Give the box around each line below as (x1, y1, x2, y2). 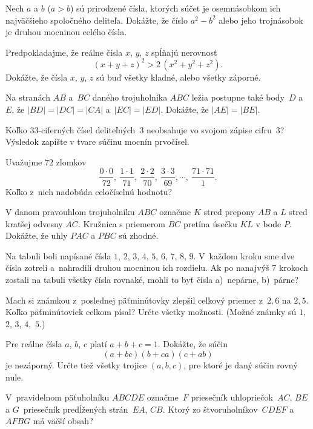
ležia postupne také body (191, 91, 285, 104)
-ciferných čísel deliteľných (38, 123, 136, 136)
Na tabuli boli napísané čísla (5, 249, 111, 262)
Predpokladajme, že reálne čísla (5, 45, 123, 58)
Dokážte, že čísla (5, 70, 68, 83)
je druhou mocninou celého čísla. (5, 25, 127, 38)
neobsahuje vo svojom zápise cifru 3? (147, 123, 285, 136)
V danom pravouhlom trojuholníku (5, 205, 135, 218)
